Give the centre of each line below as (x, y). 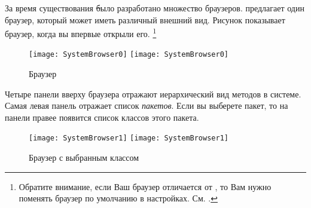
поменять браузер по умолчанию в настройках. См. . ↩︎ (118, 198)
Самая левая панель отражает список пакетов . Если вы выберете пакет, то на (147, 105)
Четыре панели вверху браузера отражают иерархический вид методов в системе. (153, 94)
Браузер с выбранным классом (84, 157)
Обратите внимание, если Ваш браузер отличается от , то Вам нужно (145, 186)
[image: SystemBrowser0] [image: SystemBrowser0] (129, 55)
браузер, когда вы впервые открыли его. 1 (81, 33)
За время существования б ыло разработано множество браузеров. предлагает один (155, 8)
